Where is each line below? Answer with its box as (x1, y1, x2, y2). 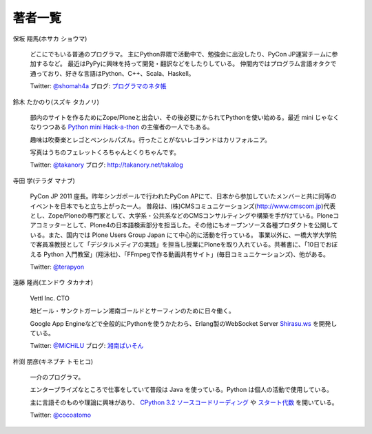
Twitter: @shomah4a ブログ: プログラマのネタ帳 (30, 82, 167, 90)
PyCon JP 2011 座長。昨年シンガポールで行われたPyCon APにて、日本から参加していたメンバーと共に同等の (30, 192, 337, 200)
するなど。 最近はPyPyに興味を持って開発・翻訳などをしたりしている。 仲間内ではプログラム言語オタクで (35, 59, 337, 68)
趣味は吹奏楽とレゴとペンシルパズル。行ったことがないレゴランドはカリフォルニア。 (30, 135, 271, 144)
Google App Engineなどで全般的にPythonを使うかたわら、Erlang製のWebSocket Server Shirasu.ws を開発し (30, 319, 338, 327)
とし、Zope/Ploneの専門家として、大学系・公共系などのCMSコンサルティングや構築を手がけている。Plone (30, 211, 333, 220)
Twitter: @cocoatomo (30, 411, 92, 420)
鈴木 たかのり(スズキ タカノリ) (12, 97, 100, 106)
